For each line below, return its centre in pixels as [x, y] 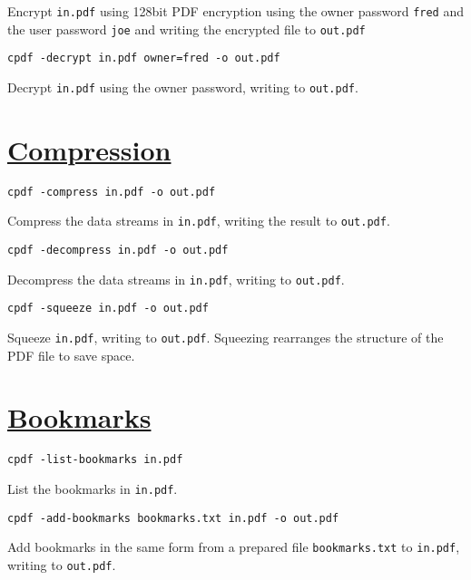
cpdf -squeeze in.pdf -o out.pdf [108, 309]
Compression [89, 149]
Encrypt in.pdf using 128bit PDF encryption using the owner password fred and [235, 11]
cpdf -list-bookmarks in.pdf [95, 460]
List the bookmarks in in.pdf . [93, 489]
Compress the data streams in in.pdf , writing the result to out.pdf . [199, 221]
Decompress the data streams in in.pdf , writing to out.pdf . [176, 279]
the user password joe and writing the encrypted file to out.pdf [186, 29]
